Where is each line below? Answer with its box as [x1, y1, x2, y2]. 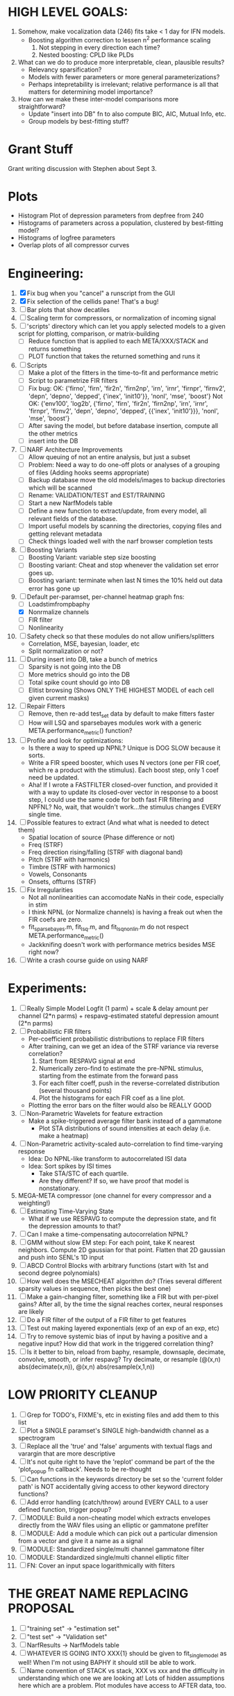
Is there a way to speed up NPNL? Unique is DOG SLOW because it [28, 743, 221, 752]
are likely [17, 1308, 44, 1316]
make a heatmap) [38, 1132, 89, 1140]
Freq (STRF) [28, 840, 63, 848]
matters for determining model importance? [28, 88, 153, 96]
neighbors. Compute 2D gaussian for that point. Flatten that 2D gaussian [17, 1246, 226, 1254]
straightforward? [17, 102, 66, 110]
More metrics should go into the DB [28, 670, 131, 678]
